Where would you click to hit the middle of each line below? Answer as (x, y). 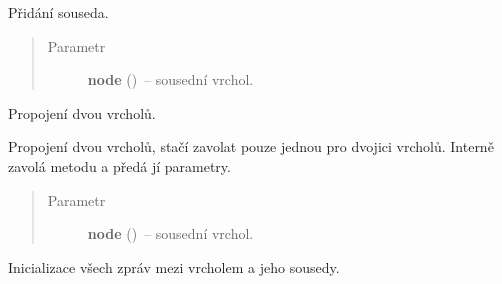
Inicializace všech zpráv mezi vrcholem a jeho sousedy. (174, 266)
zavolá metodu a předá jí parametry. (119, 165)
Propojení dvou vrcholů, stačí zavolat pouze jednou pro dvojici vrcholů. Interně (251, 146)
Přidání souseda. (58, 12)
